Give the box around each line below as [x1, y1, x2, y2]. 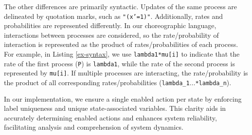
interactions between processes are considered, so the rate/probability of [4, 30, 219, 40]
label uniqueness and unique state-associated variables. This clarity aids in [4, 103, 226, 113]
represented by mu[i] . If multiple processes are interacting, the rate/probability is [4, 68, 248, 78]
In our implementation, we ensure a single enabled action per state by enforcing [4, 93, 242, 104]
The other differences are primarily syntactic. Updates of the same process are [4, 1, 237, 11]
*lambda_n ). [195, 77, 232, 87]
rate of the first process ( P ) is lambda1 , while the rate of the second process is [4, 58, 235, 68]
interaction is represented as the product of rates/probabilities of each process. [4, 39, 238, 49]
